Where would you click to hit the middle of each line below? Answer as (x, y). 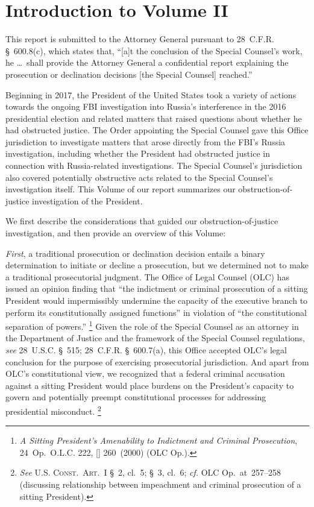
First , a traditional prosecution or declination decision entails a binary (135, 253)
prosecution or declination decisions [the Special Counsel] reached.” (129, 74)
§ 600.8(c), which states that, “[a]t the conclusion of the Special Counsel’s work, (154, 50)
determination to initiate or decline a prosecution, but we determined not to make (157, 265)
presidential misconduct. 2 (53, 410)
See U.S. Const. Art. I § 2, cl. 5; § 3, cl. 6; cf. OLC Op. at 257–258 (150, 472)
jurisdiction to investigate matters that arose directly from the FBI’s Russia (146, 141)
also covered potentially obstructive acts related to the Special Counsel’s (139, 177)
